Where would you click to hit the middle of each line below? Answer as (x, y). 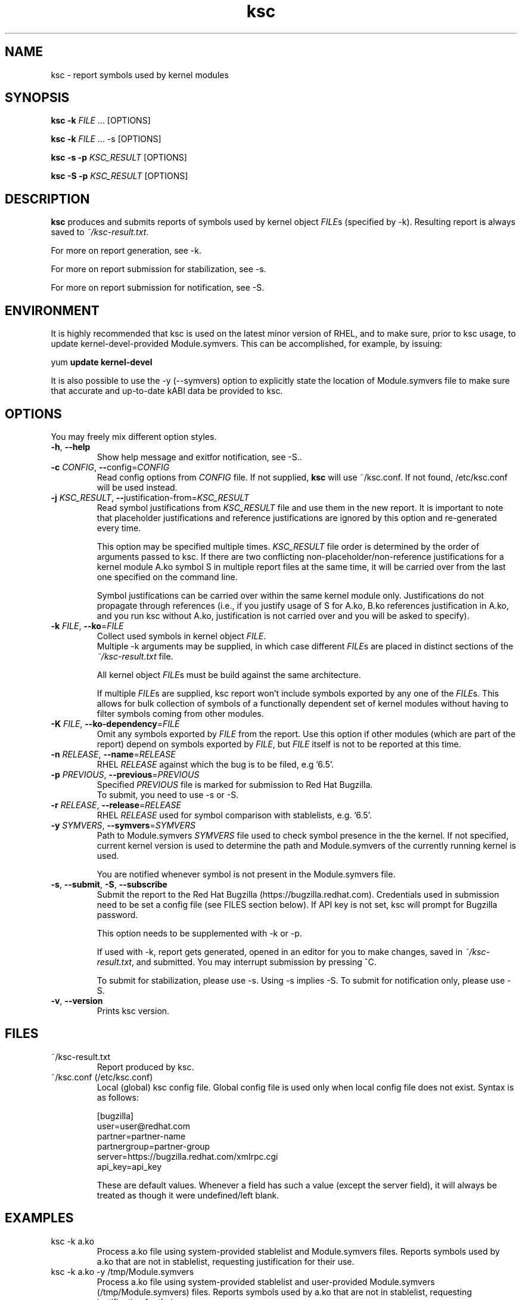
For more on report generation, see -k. (126, 251)
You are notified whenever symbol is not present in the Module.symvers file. (246, 874)
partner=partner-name (141, 1136)
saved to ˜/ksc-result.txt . (100, 232)
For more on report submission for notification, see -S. (158, 288)
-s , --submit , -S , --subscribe (109, 884)
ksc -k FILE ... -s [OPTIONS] (106, 139)
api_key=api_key (129, 1166)
